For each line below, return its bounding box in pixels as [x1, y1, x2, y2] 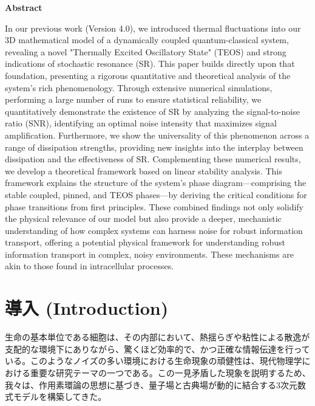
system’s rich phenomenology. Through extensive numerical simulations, [5, 81, 273, 94]
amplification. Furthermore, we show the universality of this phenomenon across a [5, 128, 310, 141]
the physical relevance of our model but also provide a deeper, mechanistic [5, 212, 282, 225]
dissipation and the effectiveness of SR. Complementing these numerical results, [5, 153, 301, 165]
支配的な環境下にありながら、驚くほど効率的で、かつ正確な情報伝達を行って [5, 342, 310, 355]
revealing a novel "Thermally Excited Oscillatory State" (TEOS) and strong [5, 45, 286, 58]
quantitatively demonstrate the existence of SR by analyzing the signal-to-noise [5, 105, 300, 117]
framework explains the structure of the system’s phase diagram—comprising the [5, 176, 307, 189]
